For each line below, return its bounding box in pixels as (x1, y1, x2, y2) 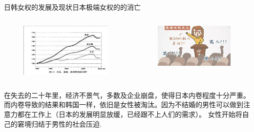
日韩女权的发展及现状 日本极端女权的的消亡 (4, 2, 141, 12)
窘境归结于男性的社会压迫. (17, 118, 102, 129)
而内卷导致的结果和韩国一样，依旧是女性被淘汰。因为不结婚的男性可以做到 (4, 99, 243, 110)
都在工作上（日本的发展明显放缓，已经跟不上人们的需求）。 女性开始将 (17, 109, 242, 119)
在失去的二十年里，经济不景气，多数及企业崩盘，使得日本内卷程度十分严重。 (4, 90, 250, 100)
